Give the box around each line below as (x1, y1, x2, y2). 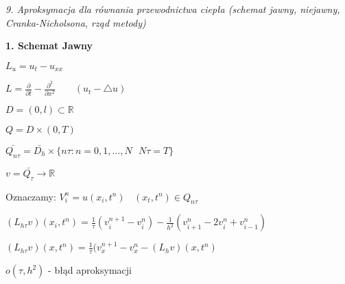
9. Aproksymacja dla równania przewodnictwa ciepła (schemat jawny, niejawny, (5, 2, 340, 16)
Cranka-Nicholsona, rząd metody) (5, 15, 146, 29)
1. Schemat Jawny (5, 38, 93, 53)
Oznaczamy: (5, 189, 56, 203)
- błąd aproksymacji (48, 263, 132, 277)
